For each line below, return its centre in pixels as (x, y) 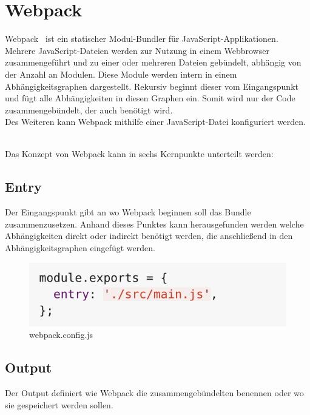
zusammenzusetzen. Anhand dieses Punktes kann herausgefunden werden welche (154, 224)
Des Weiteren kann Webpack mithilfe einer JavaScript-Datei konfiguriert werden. (155, 122)
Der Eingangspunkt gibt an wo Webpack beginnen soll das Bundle (128, 212)
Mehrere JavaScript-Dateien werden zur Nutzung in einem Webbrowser (137, 50)
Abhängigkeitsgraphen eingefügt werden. (80, 248)
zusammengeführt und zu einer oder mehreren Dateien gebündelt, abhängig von (153, 62)
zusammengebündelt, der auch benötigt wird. (89, 110)
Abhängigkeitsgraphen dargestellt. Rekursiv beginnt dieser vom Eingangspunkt (152, 86)
